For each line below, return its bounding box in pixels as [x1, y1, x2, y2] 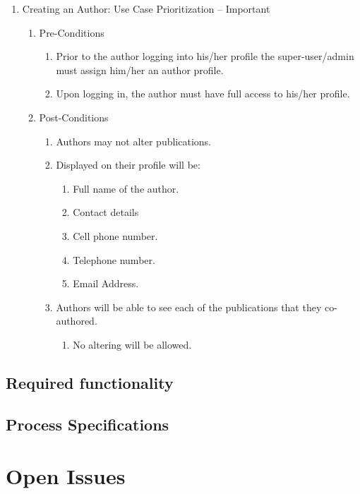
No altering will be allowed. [73, 337, 192, 351]
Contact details [73, 205, 139, 219]
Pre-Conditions [39, 25, 104, 40]
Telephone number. [73, 252, 155, 267]
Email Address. [73, 276, 139, 291]
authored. [56, 313, 97, 328]
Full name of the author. [73, 181, 179, 195]
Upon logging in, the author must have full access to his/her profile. [56, 86, 350, 101]
